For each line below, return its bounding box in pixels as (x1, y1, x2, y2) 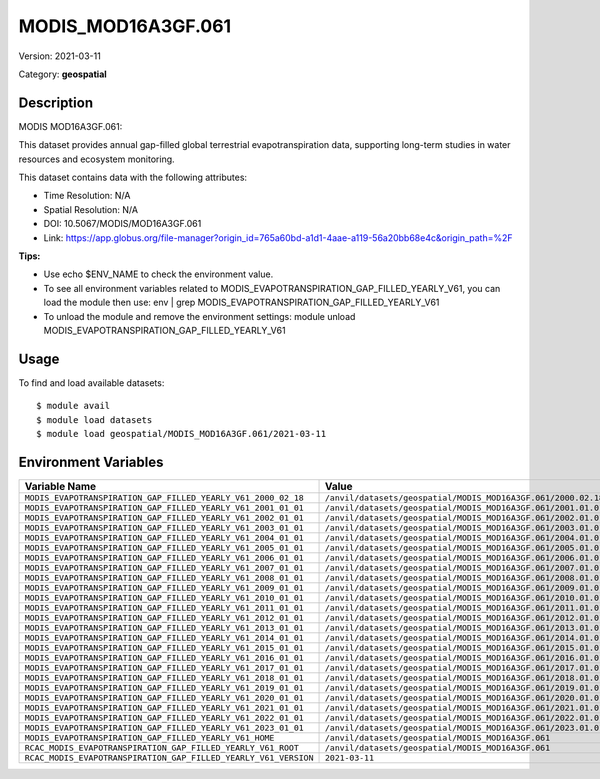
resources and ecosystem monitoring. (18, 153, 175, 165)
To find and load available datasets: (18, 376, 165, 389)
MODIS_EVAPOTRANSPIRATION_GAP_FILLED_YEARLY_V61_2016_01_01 (24, 652, 304, 663)
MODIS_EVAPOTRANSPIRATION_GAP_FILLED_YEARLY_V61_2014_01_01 (24, 632, 304, 643)
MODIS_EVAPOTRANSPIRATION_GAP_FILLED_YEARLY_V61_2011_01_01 (24, 602, 304, 613)
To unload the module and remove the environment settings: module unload (43, 310, 356, 322)
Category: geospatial (18, 68, 107, 80)
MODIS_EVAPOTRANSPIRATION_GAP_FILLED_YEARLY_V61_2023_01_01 (24, 722, 304, 733)
